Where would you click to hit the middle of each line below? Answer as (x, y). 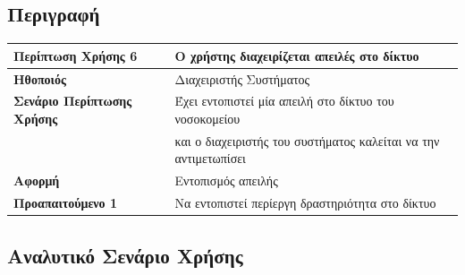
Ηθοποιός (40, 78)
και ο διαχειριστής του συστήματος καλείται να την (307, 140)
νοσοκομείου (207, 118)
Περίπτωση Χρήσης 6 (76, 55)
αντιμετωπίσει (210, 158)
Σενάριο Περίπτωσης (73, 101)
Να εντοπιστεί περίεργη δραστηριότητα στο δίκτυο (305, 203)
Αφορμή (37, 180)
